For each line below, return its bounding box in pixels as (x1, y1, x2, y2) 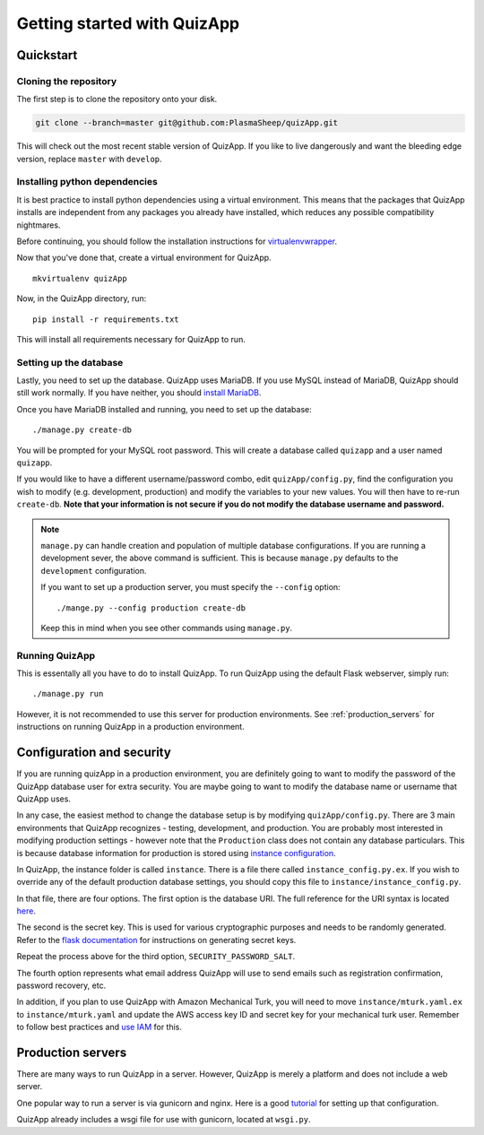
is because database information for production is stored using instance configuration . (16, 847, 336, 858)
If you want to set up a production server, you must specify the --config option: (40, 582, 341, 593)
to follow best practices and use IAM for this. (16, 1022, 183, 1033)
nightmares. (16, 220, 61, 230)
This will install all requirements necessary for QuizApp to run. (16, 334, 246, 344)
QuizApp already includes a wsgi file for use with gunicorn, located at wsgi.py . (16, 1114, 311, 1125)
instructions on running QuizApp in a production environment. (16, 722, 246, 732)
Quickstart (16, 48, 78, 63)
